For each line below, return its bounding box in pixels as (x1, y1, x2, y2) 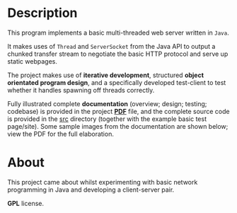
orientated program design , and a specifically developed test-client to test (7, 78, 226, 86)
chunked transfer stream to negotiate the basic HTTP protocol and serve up (7, 50, 229, 58)
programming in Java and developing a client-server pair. (7, 185, 175, 194)
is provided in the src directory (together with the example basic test (7, 115, 207, 123)
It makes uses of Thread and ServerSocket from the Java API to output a (7, 42, 216, 50)
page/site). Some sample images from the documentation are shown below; (7, 122, 229, 130)
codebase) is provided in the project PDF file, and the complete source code (7, 107, 230, 115)
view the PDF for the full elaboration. (7, 129, 115, 138)
